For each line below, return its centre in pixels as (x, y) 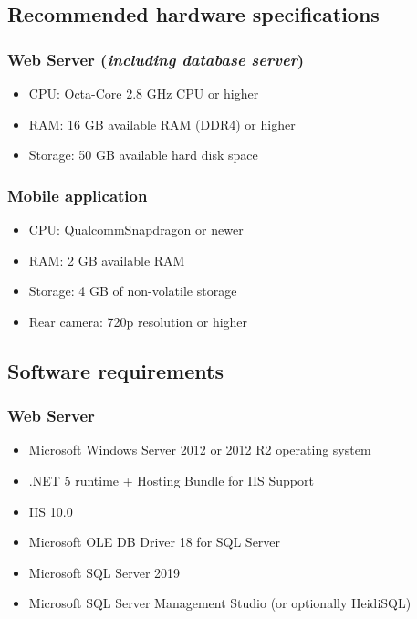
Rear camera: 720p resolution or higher (138, 321)
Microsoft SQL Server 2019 (104, 572)
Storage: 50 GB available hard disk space (143, 155)
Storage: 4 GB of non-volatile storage (133, 291)
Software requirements (115, 370)
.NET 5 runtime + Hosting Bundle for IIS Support (171, 480)
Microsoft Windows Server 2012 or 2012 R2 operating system (200, 450)
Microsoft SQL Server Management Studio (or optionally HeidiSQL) (220, 603)
